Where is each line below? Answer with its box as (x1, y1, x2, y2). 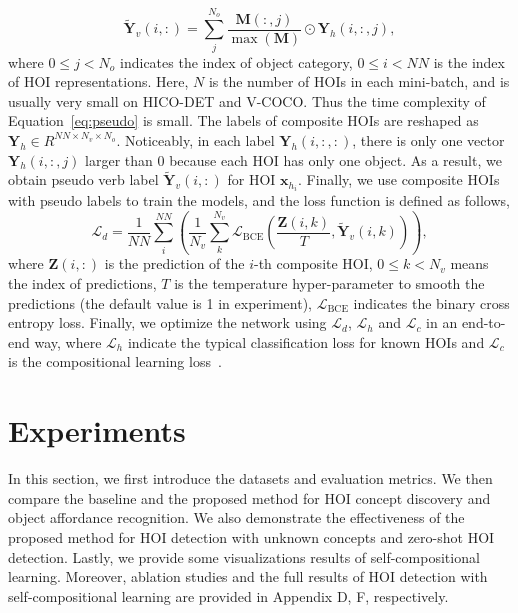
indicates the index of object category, (120, 51, 353, 72)
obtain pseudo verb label (8, 169, 159, 190)
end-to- (461, 312, 506, 333)
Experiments (8, 410, 186, 451)
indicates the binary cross (353, 292, 510, 313)
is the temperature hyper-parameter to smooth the (174, 273, 485, 294)
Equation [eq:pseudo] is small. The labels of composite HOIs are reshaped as (8, 110, 479, 131)
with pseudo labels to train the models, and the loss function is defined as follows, (8, 190, 510, 211)
